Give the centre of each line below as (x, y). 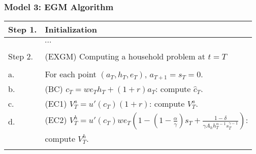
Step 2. (21, 56)
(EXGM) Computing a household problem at (125, 56)
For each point (71, 74)
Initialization (71, 29)
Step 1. (23, 29)
